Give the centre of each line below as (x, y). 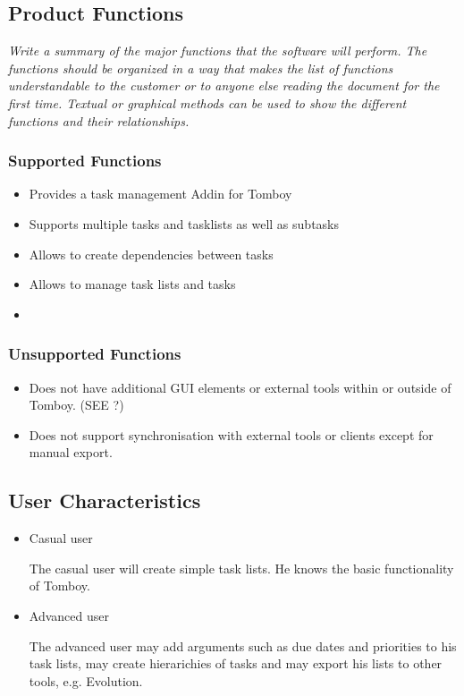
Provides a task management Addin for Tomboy (160, 194)
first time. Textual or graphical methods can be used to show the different (207, 102)
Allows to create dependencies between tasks (151, 254)
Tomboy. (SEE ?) (76, 405)
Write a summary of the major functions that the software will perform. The (218, 51)
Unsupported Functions (95, 354)
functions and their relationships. (99, 120)
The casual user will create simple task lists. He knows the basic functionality (241, 568)
